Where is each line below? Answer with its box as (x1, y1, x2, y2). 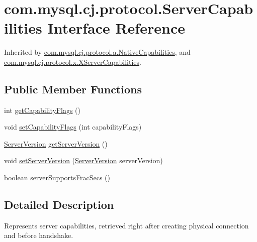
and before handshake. (4, 230, 73, 240)
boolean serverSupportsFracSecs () (4, 172, 111, 183)
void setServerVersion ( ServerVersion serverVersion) (4, 155, 163, 166)
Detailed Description (4, 197, 114, 212)
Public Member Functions (4, 81, 142, 96)
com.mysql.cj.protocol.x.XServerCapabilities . (4, 56, 141, 67)
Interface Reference (47, 18, 185, 38)
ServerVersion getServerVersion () (4, 138, 108, 149)
